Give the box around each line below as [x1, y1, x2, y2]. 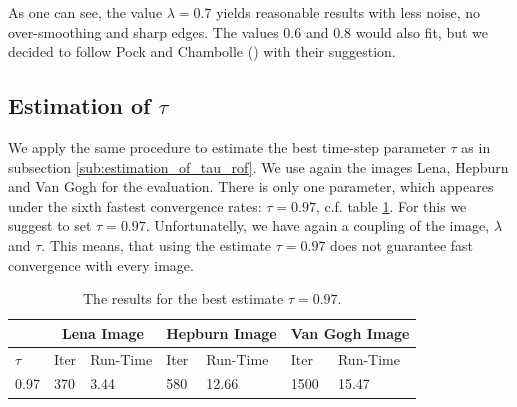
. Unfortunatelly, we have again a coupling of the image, [145, 215, 490, 236]
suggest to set [8, 215, 92, 236]
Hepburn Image [166, 322, 277, 343]
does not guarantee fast [330, 234, 474, 255]
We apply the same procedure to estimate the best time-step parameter [8, 136, 446, 157]
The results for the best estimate [82, 288, 284, 309]
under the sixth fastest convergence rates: [8, 195, 262, 216]
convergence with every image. [8, 254, 194, 275]
